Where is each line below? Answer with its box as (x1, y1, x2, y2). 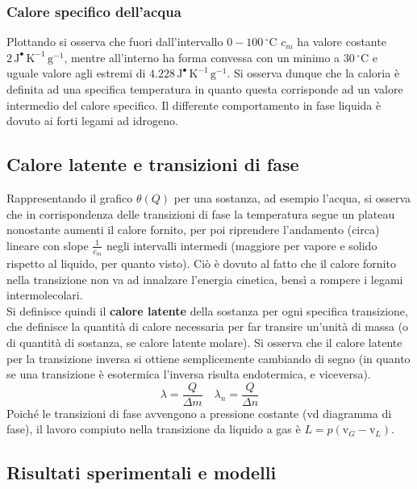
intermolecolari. (6, 286, 83, 303)
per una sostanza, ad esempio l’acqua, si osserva (173, 189, 411, 206)
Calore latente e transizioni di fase (6, 152, 299, 177)
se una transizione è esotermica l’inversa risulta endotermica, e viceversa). (6, 366, 371, 382)
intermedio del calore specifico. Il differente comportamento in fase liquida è (6, 96, 382, 113)
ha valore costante (297, 33, 386, 50)
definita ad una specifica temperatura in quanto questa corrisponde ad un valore (6, 81, 403, 97)
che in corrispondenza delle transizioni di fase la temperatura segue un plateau (6, 205, 395, 222)
